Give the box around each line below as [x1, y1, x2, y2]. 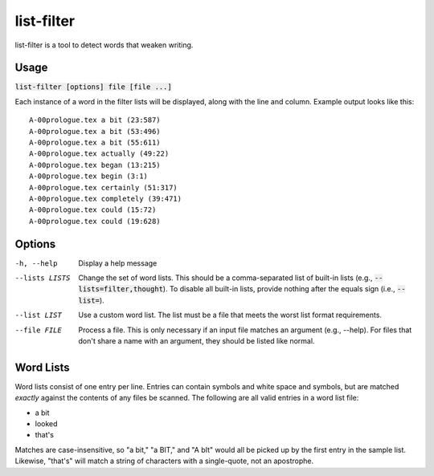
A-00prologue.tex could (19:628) [29, 217, 161, 226]
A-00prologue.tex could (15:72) [29, 205, 157, 214]
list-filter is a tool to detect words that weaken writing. [14, 40, 194, 50]
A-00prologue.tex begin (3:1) [29, 172, 149, 181]
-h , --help [14, 258, 58, 268]
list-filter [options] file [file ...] [14, 83, 172, 92]
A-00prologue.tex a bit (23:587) [29, 116, 161, 124]
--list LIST [14, 311, 62, 320]
